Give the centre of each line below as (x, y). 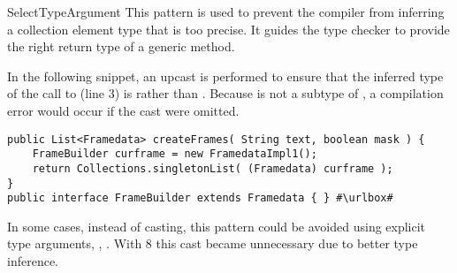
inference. (33, 261)
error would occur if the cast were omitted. (123, 110)
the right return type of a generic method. (121, 46)
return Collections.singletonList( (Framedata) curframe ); (213, 168)
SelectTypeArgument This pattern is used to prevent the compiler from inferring (226, 11)
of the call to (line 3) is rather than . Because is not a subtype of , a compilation (225, 93)
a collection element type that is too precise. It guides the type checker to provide (228, 29)
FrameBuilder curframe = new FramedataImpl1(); (175, 154)
